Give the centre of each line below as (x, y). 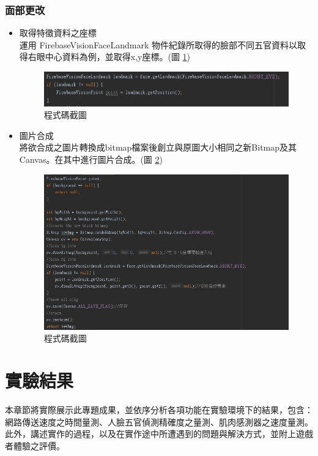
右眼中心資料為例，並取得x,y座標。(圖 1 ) (109, 57)
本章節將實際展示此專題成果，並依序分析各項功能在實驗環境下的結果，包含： (159, 409)
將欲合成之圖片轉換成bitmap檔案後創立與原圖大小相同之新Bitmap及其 (158, 147)
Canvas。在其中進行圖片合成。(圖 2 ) (91, 159)
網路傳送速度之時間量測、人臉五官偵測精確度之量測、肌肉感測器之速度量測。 (159, 421)
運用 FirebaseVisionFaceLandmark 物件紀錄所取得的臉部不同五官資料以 (158, 44)
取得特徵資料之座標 (58, 33)
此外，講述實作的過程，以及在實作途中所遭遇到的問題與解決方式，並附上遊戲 (159, 434)
